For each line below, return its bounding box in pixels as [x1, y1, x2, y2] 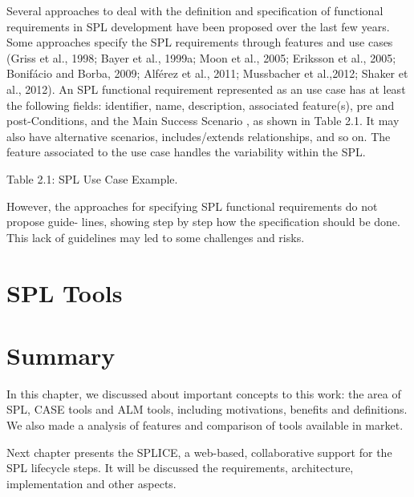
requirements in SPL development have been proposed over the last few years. [6, 18, 390, 34]
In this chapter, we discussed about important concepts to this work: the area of [6, 385, 401, 402]
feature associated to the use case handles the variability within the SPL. [6, 143, 366, 160]
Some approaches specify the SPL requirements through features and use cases [6, 34, 393, 51]
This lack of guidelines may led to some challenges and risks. [6, 228, 305, 245]
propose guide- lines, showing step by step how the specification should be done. [6, 213, 400, 230]
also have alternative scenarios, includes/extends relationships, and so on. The [6, 127, 391, 144]
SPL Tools [6, 276, 123, 309]
